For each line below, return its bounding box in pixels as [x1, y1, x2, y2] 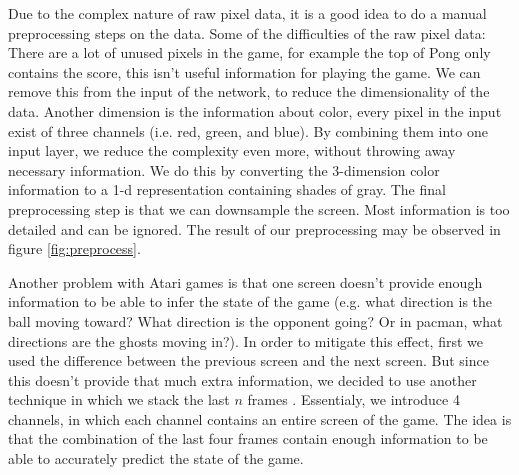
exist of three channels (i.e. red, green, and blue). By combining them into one [8, 120, 488, 141]
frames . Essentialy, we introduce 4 [247, 389, 460, 410]
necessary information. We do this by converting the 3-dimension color [8, 159, 440, 180]
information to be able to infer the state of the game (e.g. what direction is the [8, 291, 493, 312]
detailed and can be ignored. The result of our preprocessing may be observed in [8, 218, 501, 239]
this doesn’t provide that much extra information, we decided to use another [8, 369, 477, 390]
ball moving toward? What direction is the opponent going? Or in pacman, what [8, 310, 503, 331]
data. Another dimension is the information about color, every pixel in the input [8, 100, 502, 121]
